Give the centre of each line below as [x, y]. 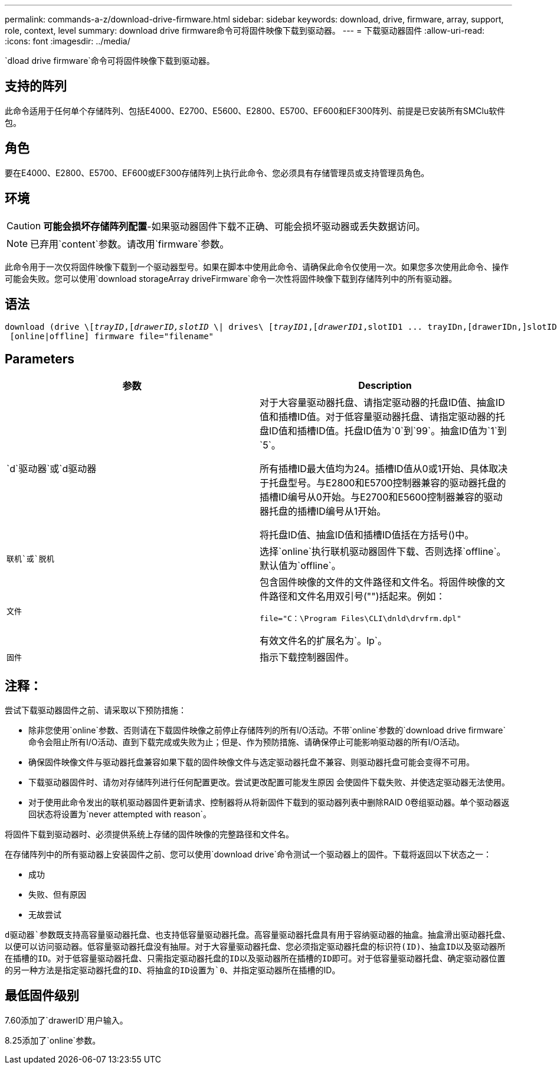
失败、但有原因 [57, 895]
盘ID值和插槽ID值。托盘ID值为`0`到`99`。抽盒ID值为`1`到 [383, 431]
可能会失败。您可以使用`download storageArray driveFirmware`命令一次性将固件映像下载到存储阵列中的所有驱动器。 [231, 278]
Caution [24, 225]
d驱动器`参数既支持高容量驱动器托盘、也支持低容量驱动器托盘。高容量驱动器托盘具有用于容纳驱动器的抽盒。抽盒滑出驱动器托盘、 [258, 935]
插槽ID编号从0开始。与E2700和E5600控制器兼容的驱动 [381, 497]
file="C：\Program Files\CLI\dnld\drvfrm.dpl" [361, 619]
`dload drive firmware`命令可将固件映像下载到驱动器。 [110, 61]
